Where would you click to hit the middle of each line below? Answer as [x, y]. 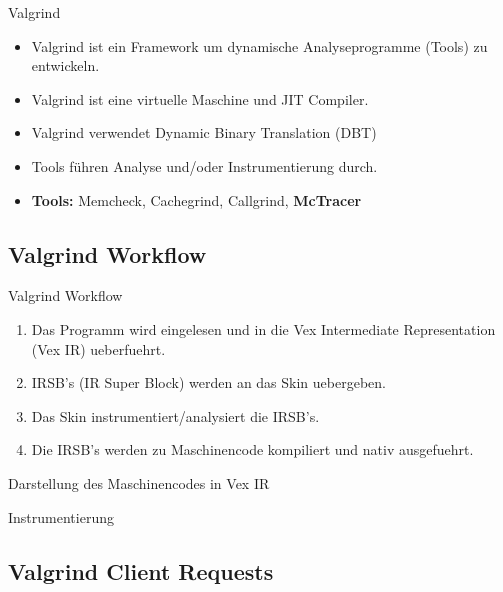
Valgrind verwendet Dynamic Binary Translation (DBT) [204, 132]
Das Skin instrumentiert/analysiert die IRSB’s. [175, 415]
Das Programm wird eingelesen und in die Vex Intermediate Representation [263, 328]
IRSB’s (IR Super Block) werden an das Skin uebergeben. [208, 382]
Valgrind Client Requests [141, 570]
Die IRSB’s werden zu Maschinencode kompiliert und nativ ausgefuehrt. [252, 449]
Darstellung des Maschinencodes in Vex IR [139, 482]
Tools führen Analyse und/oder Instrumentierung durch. [204, 165]
